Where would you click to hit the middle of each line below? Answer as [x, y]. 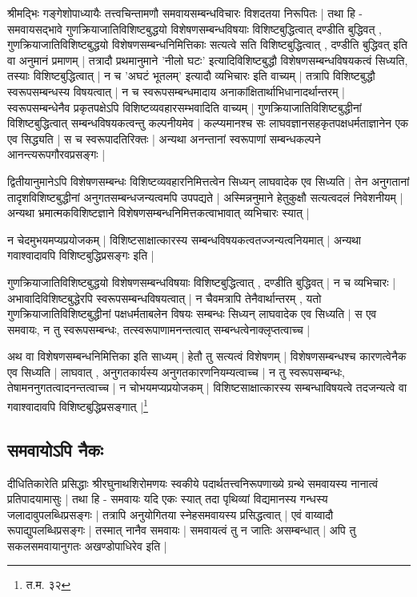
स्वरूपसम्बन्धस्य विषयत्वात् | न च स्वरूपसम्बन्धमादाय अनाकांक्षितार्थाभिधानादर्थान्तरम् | [176, 91]
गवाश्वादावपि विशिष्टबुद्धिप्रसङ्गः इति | [81, 255]
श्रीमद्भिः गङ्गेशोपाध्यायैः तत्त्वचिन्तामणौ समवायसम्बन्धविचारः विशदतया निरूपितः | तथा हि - [185, 13]
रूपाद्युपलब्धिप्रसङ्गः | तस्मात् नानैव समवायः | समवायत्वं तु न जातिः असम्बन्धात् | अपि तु [182, 530]
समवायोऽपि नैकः [55, 449]
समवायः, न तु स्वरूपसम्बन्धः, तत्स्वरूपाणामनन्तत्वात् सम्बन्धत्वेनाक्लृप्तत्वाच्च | [159, 329]
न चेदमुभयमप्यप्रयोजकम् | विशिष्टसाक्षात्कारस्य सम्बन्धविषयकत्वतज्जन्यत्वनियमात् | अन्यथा [184, 239]
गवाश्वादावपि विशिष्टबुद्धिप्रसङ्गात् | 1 [78, 405]
